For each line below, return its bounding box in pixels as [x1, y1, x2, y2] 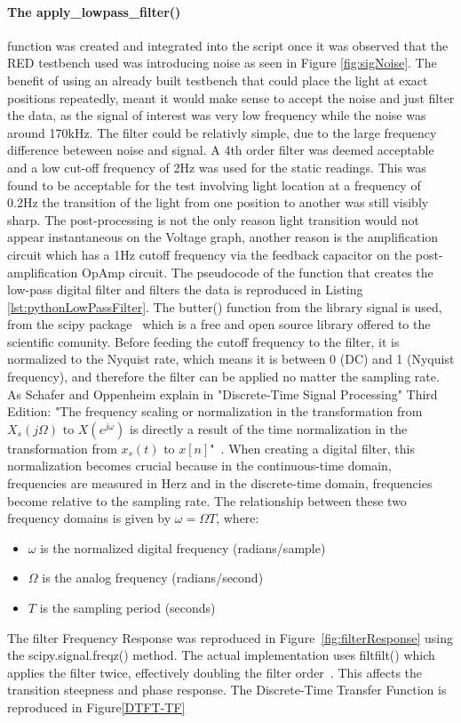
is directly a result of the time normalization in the [129, 419, 408, 438]
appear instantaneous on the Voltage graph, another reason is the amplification [7, 228, 439, 246]
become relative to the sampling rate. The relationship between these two [7, 491, 407, 510]
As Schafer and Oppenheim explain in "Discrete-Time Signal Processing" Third [7, 384, 438, 403]
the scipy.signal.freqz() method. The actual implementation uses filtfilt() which [7, 646, 435, 664]
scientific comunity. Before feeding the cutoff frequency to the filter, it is [7, 332, 400, 350]
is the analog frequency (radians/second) [42, 568, 264, 587]
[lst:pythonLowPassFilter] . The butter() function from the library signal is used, [7, 297, 442, 316]
